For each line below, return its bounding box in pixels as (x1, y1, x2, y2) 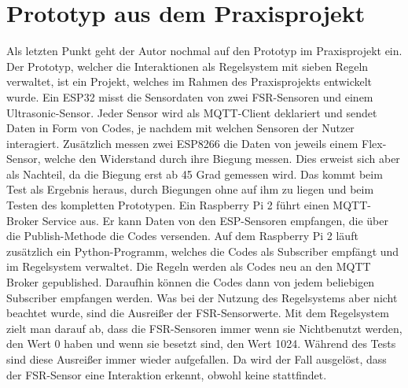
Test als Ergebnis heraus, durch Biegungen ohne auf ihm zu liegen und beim (6, 181, 374, 198)
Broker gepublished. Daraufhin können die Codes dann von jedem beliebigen (6, 274, 375, 290)
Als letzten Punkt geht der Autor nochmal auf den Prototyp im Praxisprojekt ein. (6, 42, 402, 59)
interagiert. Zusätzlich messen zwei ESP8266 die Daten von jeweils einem (6, 135, 358, 151)
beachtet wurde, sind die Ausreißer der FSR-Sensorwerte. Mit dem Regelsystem (6, 305, 389, 321)
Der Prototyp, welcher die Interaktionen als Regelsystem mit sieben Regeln (6, 57, 369, 74)
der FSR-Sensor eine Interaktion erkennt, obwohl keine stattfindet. (6, 366, 327, 382)
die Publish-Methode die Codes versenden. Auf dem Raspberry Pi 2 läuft (6, 227, 358, 244)
